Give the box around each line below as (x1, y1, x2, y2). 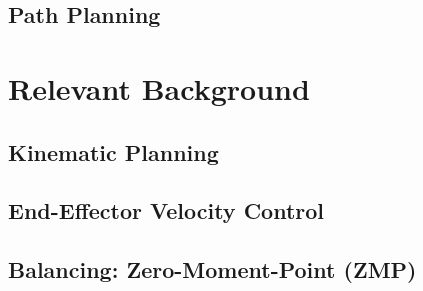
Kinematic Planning (8, 136, 219, 167)
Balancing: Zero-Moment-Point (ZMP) (8, 254, 417, 285)
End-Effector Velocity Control (8, 195, 325, 226)
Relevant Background (8, 67, 310, 108)
